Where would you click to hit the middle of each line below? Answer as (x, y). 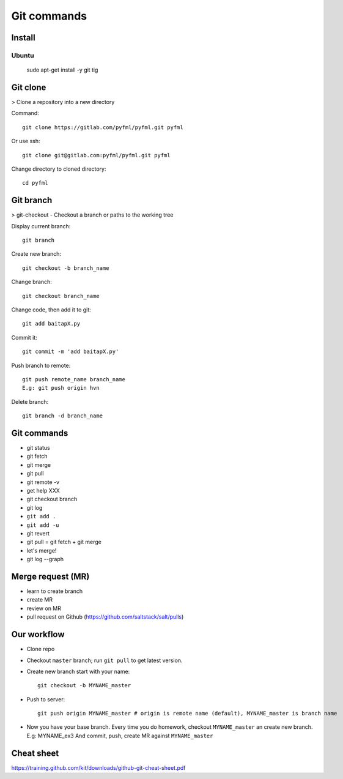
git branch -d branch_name (63, 416)
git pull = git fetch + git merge (64, 542)
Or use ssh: (26, 141)
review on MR (44, 608)
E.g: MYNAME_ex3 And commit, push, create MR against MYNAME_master (120, 736)
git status (38, 448)
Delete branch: (30, 401)
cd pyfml (35, 183)
